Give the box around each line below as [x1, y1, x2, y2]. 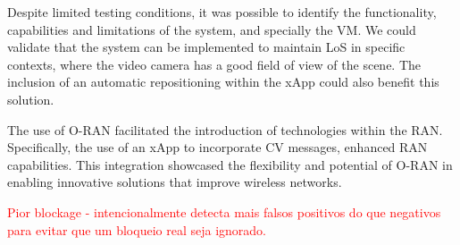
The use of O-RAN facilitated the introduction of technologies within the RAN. [7, 120, 443, 139]
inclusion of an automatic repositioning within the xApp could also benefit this [7, 72, 439, 91]
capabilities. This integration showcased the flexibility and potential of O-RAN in [7, 155, 453, 173]
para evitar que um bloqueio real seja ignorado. [7, 220, 266, 239]
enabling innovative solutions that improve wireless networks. [7, 173, 342, 191]
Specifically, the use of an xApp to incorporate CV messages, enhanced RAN [7, 138, 428, 156]
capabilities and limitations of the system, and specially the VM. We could [7, 20, 416, 38]
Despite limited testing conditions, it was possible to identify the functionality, [7, 3, 437, 21]
